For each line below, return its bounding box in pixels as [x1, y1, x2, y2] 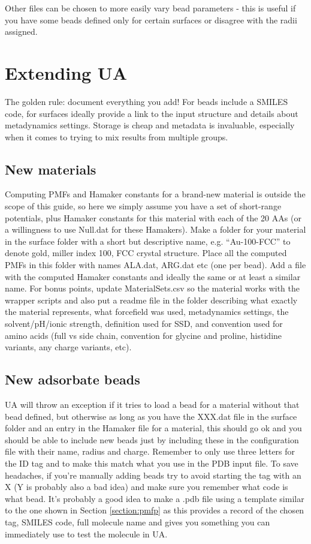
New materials [5, 160, 96, 178]
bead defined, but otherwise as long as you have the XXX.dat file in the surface [5, 410, 297, 422]
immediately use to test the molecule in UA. [5, 527, 168, 540]
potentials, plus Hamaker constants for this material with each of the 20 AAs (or [5, 211, 301, 224]
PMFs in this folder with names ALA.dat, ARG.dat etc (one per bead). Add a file [5, 259, 306, 271]
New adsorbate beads [5, 370, 140, 389]
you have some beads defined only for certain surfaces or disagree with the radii [5, 13, 297, 26]
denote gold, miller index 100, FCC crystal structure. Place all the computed [5, 247, 287, 259]
